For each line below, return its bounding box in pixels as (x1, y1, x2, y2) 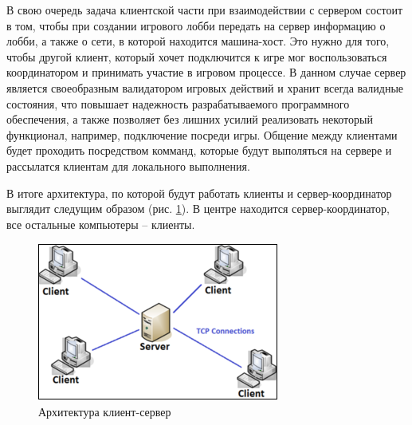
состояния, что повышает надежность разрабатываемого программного (6, 95, 350, 112)
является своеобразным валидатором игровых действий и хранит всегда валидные (6, 79, 404, 96)
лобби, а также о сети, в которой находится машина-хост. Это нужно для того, (6, 33, 390, 49)
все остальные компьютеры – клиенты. (6, 215, 195, 232)
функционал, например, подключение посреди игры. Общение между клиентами (6, 126, 398, 143)
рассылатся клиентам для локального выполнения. (6, 157, 250, 174)
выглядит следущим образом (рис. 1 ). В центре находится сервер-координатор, (6, 200, 390, 217)
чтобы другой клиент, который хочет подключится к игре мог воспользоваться (6, 48, 387, 65)
